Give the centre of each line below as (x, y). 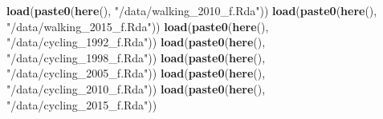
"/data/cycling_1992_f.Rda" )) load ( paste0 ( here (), (136, 42)
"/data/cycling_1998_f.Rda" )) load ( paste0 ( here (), (136, 57)
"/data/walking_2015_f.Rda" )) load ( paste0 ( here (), (138, 26)
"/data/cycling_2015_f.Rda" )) (82, 104)
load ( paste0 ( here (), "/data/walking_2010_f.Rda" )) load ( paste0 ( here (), (192, 10)
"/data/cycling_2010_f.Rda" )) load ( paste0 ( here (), (136, 88)
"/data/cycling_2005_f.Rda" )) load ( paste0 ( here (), (136, 73)
